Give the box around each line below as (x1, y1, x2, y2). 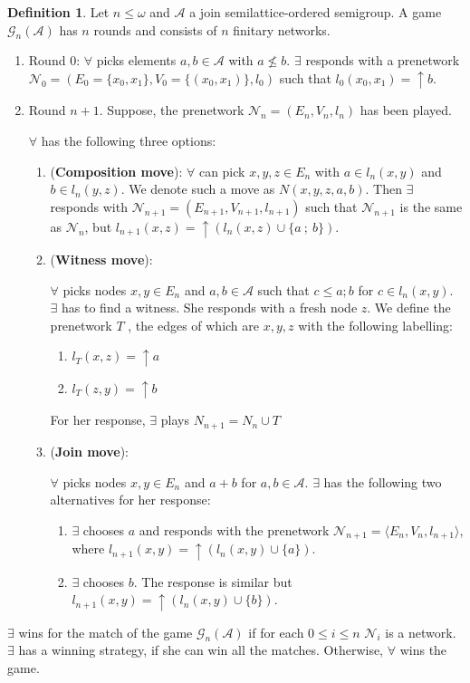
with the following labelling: (298, 315, 453, 334)
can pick (198, 161, 245, 180)
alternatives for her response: (50, 490, 211, 509)
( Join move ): (50, 441, 129, 460)
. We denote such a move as (120, 179, 275, 198)
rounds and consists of (93, 20, 217, 39)
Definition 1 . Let (7, 3, 110, 21)
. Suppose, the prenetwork (99, 101, 245, 120)
